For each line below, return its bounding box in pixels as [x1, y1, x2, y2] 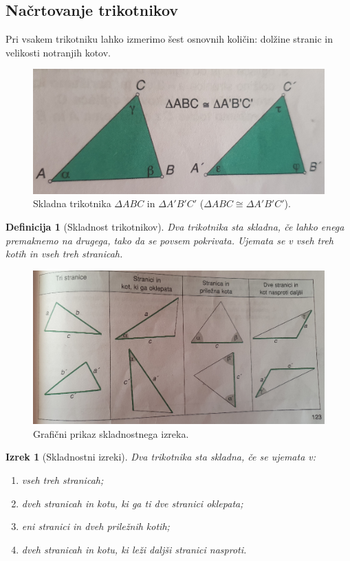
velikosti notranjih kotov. [6, 45, 111, 59]
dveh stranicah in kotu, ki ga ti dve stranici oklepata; [21, 496, 243, 510]
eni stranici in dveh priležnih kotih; [21, 519, 170, 533]
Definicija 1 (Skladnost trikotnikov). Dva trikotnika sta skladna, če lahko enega [6, 220, 344, 234]
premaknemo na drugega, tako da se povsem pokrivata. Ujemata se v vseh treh [6, 233, 333, 247]
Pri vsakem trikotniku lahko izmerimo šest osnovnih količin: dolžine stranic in [6, 32, 333, 46]
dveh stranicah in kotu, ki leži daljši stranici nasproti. [21, 542, 247, 556]
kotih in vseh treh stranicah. [6, 246, 123, 261]
